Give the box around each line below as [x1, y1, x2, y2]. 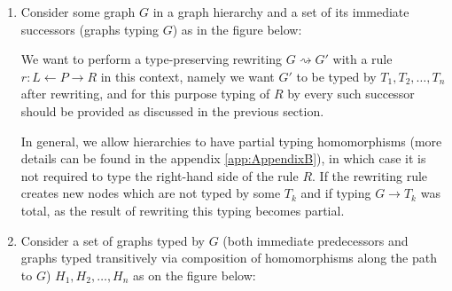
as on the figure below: [133, 265, 256, 284]
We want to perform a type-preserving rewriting [20, 50, 283, 68]
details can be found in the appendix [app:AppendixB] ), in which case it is [20, 149, 426, 168]
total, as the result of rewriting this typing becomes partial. [20, 201, 345, 219]
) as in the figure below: [172, 20, 302, 38]
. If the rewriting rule [312, 166, 428, 185]
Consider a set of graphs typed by [20, 231, 205, 249]
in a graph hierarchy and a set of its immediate [152, 3, 409, 20]
